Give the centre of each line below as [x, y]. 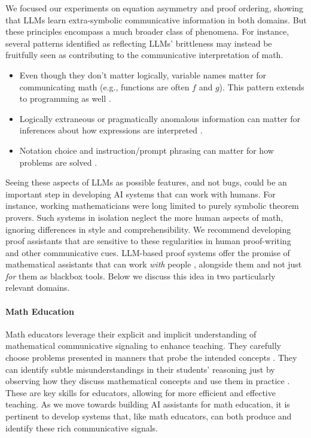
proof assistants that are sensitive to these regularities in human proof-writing [148, 241]
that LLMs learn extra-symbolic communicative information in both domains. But [156, 19]
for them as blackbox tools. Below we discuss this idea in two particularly [141, 276]
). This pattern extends [262, 86]
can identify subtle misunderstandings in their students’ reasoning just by [140, 369]
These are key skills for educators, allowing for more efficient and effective [141, 392]
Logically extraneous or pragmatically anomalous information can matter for [160, 118]
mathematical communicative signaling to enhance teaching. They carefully [143, 346]
